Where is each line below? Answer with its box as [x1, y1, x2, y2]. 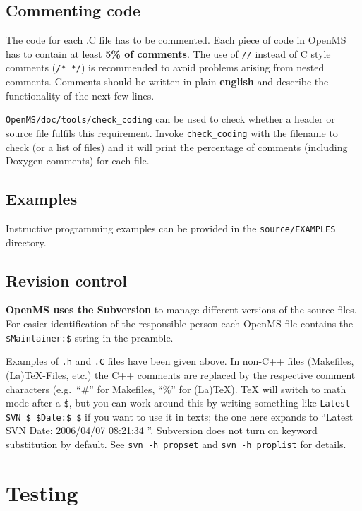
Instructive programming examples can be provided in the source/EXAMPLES [6, 221, 336, 235]
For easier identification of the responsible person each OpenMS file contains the [6, 316, 354, 331]
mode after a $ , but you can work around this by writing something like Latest [6, 395, 351, 410]
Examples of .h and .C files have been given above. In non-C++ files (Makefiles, [6, 354, 354, 368]
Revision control [6, 269, 128, 291]
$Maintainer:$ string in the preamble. [6, 330, 174, 344]
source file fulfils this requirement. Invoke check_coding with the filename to [6, 125, 338, 140]
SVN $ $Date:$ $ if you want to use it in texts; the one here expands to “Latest [6, 409, 354, 423]
